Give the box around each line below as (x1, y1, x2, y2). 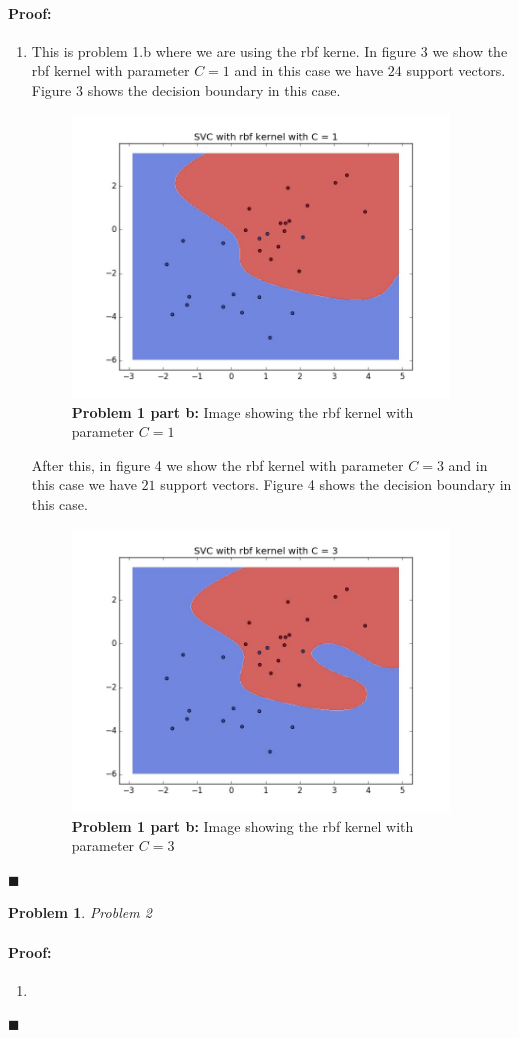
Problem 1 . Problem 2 (8, 902, 152, 923)
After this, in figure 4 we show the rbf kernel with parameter (31, 454, 404, 475)
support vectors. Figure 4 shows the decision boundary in (160, 474, 512, 495)
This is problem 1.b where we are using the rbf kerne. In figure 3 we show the (31, 40, 508, 61)
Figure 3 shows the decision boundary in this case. (31, 79, 341, 100)
